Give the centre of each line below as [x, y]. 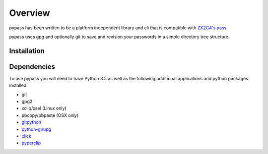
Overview [30, 13]
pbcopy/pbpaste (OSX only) [50, 115]
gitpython [32, 122]
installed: [19, 85]
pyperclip [31, 143]
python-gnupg [36, 129]
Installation [27, 51]
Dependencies [32, 67]
